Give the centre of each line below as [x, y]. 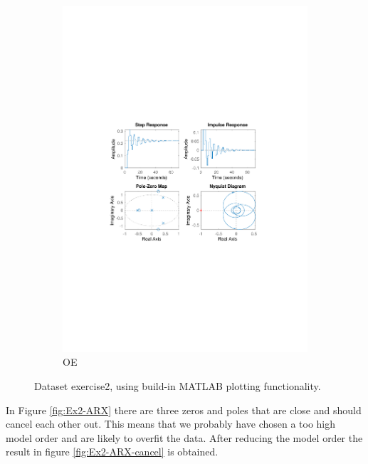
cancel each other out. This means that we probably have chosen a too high [171, 424]
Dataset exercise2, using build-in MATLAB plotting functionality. [178, 385]
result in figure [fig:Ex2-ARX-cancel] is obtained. [112, 452]
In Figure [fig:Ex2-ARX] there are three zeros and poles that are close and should [184, 410]
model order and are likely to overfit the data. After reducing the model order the [184, 437]
